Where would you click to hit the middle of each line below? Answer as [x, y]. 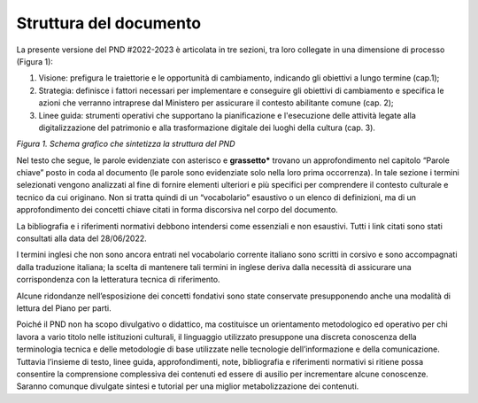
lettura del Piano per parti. [64, 308]
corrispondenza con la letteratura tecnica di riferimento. [118, 280]
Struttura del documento [109, 23]
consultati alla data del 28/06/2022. [82, 238]
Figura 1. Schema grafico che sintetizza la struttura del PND [126, 144]
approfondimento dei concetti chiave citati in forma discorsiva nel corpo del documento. [177, 210]
